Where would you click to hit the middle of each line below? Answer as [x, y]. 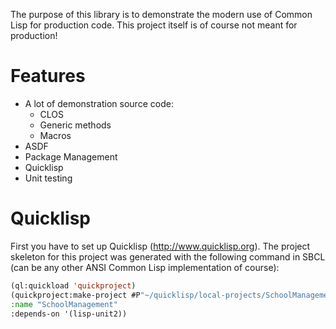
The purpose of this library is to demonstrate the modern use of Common [161, 14]
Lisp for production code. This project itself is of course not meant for [154, 25]
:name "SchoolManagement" [64, 304]
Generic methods [75, 125]
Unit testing [48, 178]
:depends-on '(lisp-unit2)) [69, 314]
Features [48, 76]
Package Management [71, 156]
